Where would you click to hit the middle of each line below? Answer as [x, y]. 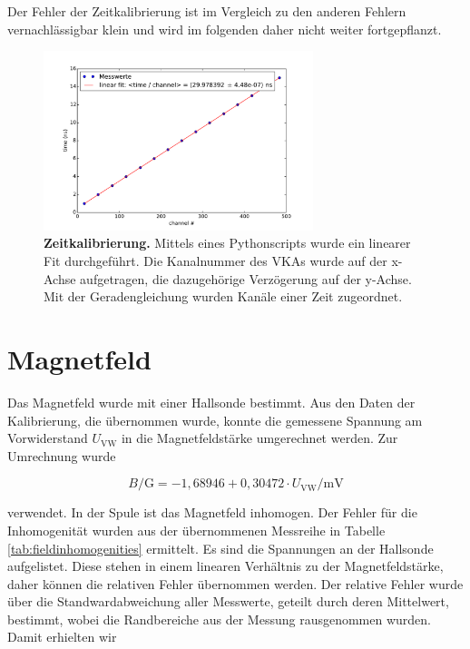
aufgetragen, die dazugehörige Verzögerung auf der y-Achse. [246, 278]
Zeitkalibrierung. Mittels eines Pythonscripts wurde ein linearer [227, 243]
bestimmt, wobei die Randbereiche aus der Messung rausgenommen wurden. [219, 619]
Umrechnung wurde [62, 455]
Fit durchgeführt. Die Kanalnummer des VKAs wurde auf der [215, 261]
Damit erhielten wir [62, 637]
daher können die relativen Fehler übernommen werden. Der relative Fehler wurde [235, 583]
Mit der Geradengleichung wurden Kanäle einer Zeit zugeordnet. [223, 296]
